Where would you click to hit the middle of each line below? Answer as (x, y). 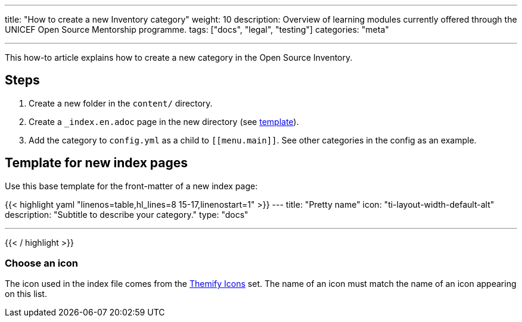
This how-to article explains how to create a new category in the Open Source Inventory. (179, 57)
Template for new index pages (96, 163)
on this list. (26, 294)
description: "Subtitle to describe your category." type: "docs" (127, 214)
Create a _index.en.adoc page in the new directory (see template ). (164, 121)
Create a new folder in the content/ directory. (121, 103)
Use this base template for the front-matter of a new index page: (131, 186)
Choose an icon (41, 263)
